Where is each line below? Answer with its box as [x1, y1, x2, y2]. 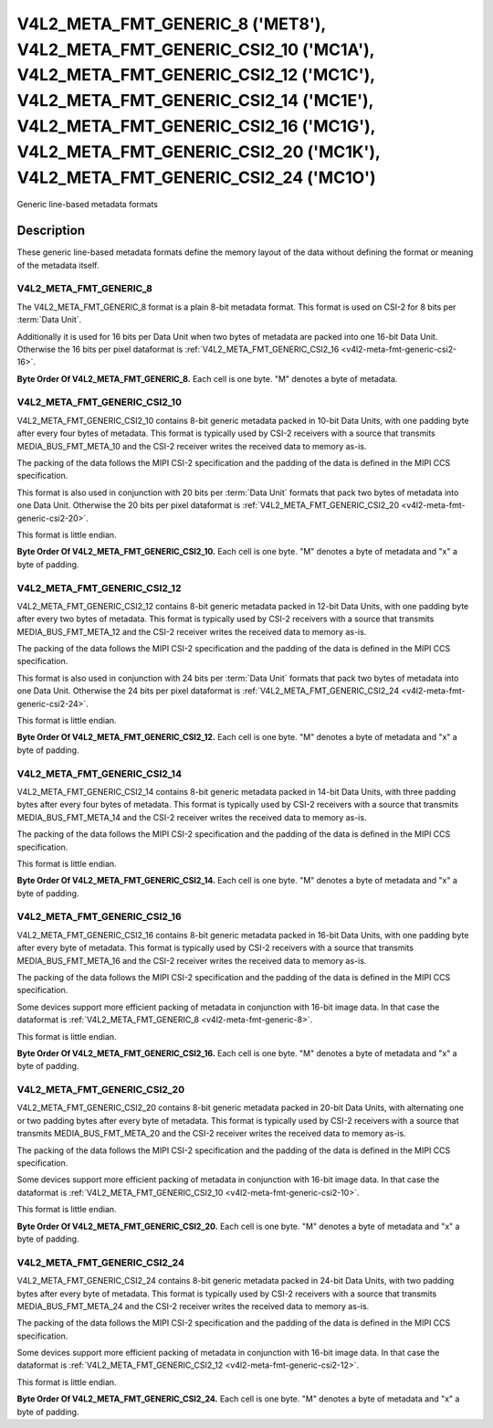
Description [16, 223, 86, 238]
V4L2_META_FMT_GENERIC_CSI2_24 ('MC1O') [16, 167, 376, 187]
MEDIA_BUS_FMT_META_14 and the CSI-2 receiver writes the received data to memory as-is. [16, 811, 367, 822]
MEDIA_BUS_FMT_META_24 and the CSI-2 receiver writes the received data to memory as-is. [16, 1300, 370, 1311]
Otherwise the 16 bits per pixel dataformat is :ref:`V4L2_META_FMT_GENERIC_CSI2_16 [16, 344, 340, 354]
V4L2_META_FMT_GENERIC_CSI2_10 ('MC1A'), [16, 39, 374, 59]
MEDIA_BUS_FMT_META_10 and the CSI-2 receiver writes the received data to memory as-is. [16, 440, 367, 451]
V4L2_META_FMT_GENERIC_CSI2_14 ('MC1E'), [16, 90, 374, 111]
